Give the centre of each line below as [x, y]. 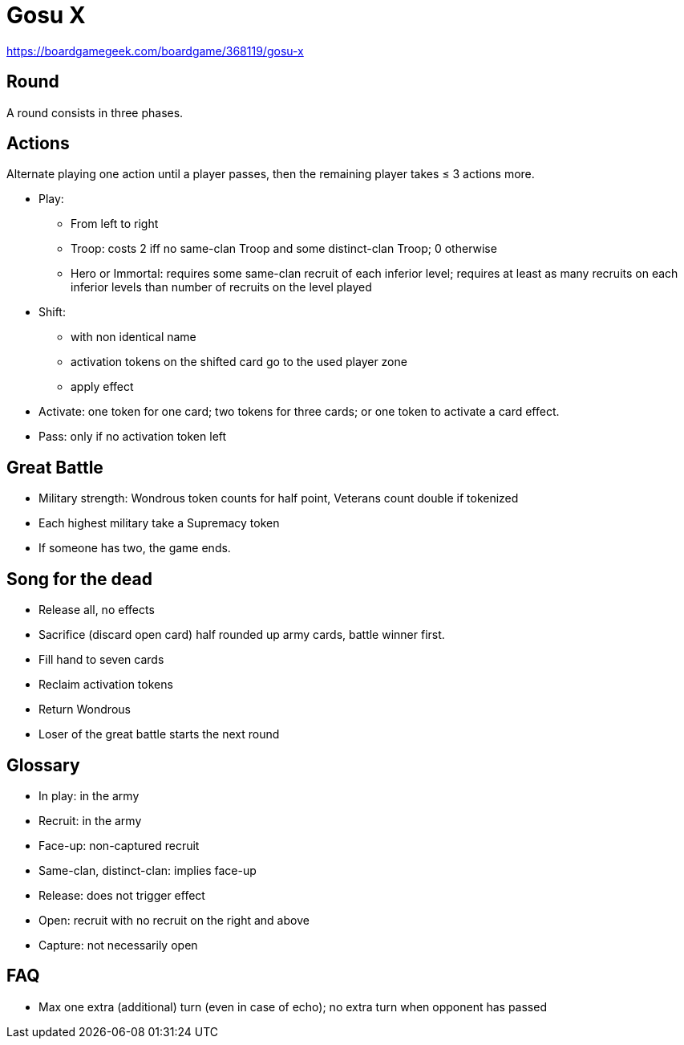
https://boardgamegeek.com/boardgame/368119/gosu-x [155, 51]
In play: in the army [89, 795]
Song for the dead [79, 579]
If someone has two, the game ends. [135, 548]
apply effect [102, 387]
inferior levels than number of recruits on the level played [221, 287]
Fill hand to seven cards [101, 660]
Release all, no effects [97, 610]
